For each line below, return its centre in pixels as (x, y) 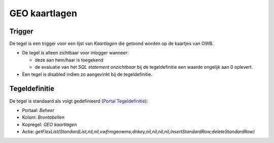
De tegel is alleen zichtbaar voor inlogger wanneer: (75, 53)
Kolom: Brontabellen (43, 118)
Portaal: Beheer (38, 110)
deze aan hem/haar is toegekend (69, 60)
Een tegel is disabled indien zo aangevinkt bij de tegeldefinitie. (87, 74)
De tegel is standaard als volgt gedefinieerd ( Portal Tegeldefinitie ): (79, 101)
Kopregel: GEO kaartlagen (49, 124)
